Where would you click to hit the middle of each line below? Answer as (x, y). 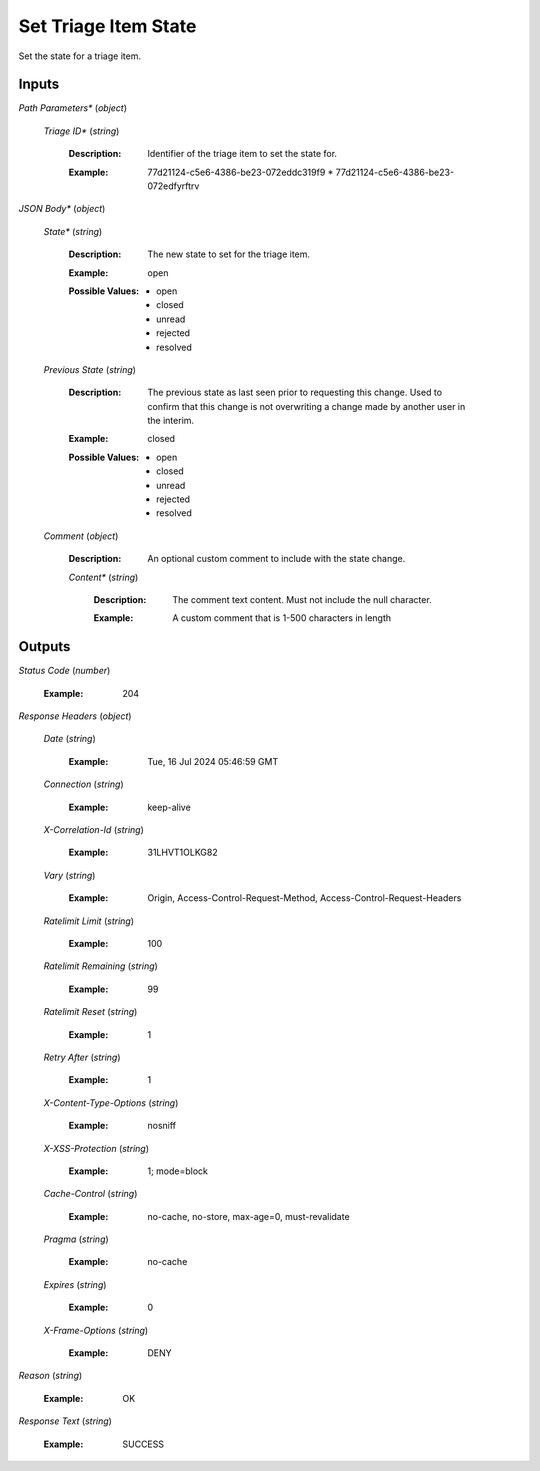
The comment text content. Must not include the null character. (302, 599)
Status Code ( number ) (64, 671)
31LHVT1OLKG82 (183, 852)
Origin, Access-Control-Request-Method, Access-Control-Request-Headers (304, 898)
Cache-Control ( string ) (90, 1194)
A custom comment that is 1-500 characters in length (282, 618)
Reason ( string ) (50, 1376)
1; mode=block (178, 1171)
